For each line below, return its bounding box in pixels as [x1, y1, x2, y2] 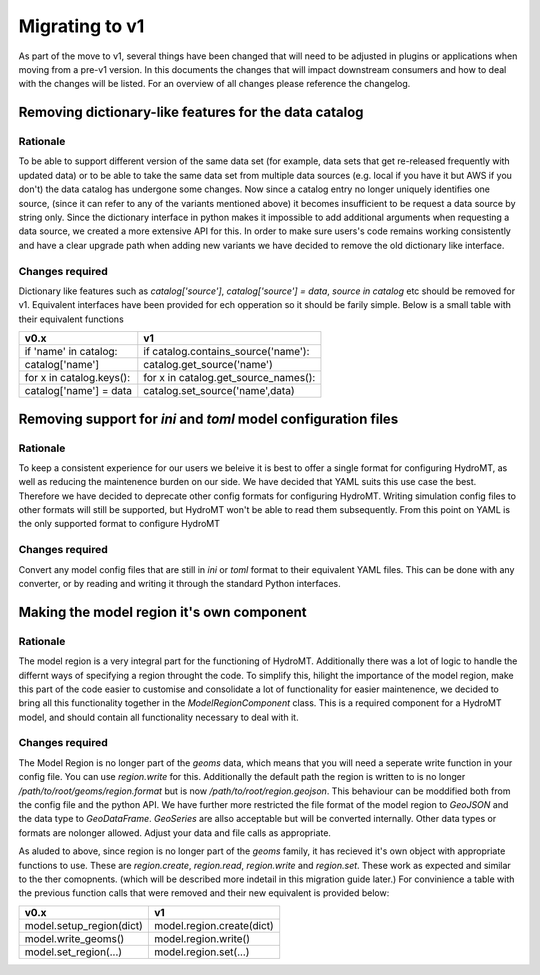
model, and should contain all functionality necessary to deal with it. [18, 711, 299, 723]
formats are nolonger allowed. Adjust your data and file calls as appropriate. [18, 826, 332, 839]
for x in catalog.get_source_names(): [143, 371, 316, 385]
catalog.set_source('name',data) [143, 384, 295, 398]
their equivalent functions [18, 313, 124, 325]
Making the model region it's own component [18, 603, 307, 620]
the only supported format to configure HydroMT [18, 518, 220, 530]
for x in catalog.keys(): [24, 371, 130, 385]
